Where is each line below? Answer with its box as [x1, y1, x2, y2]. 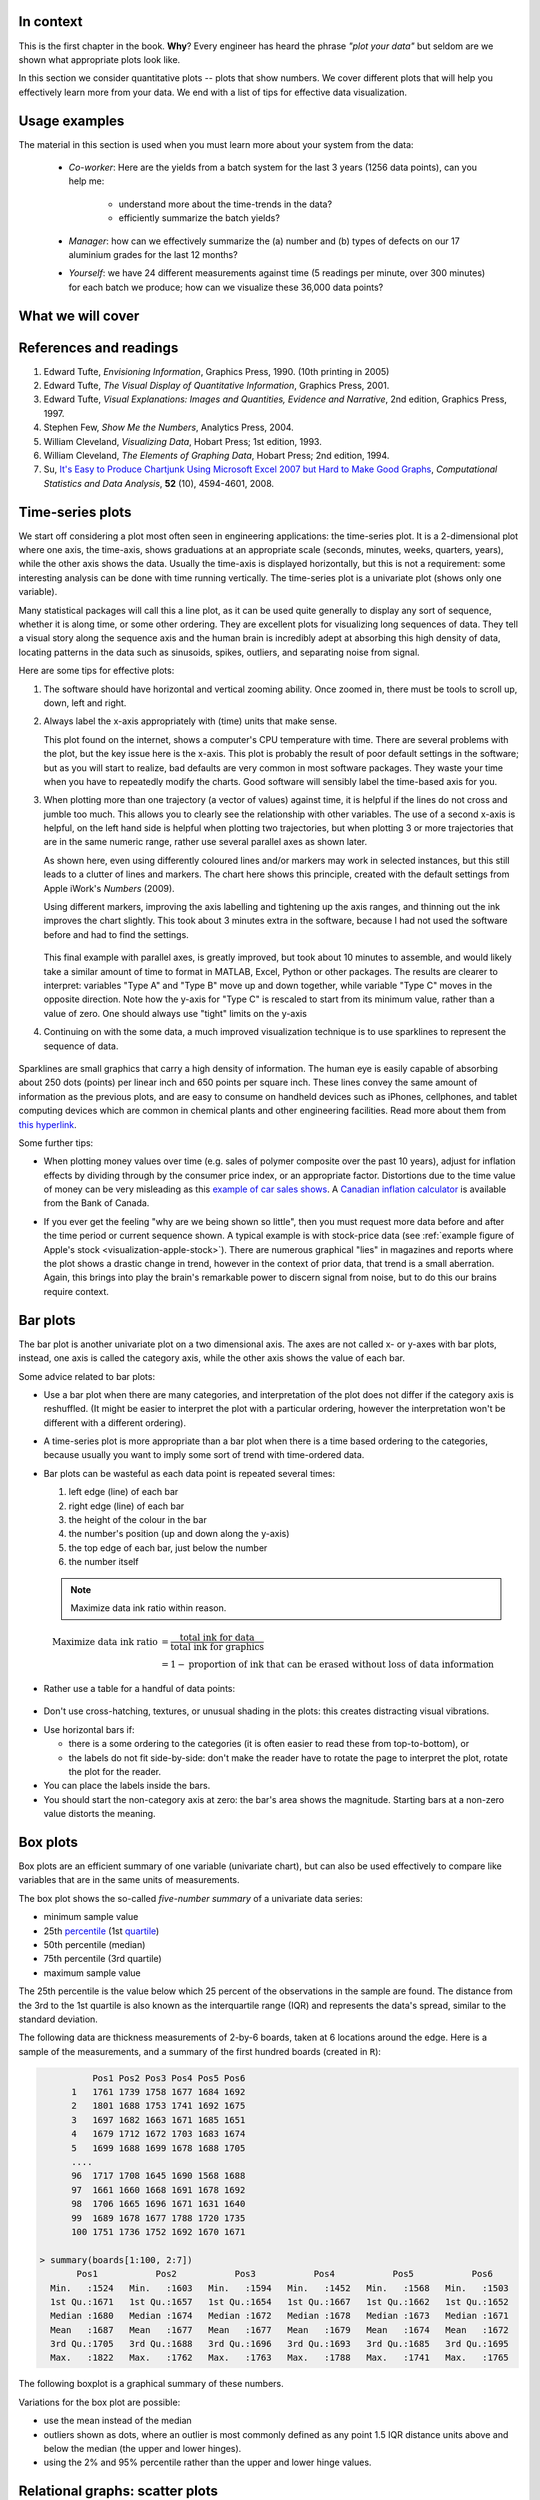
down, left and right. [43, 696, 127, 709]
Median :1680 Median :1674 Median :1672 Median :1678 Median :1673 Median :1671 [50, 2310, 509, 2322]
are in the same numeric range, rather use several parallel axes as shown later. [43, 836, 368, 848]
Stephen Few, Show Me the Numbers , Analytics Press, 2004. [43, 421, 294, 434]
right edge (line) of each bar [68, 1500, 185, 1512]
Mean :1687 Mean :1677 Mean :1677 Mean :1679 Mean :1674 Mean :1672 [50, 2324, 509, 2335]
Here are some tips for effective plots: [18, 665, 175, 677]
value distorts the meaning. [43, 1808, 156, 1820]
